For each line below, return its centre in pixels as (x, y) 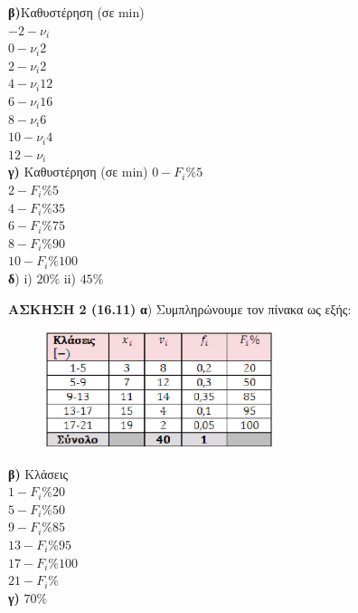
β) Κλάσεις (38, 473)
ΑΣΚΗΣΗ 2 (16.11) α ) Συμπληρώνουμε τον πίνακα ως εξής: (180, 308)
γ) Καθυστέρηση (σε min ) (78, 172)
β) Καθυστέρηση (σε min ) (76, 12)
